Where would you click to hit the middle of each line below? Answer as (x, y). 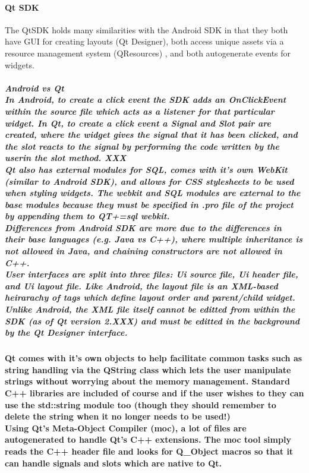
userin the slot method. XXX (66, 158)
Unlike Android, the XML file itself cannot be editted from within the (150, 309)
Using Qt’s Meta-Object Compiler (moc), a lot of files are (126, 428)
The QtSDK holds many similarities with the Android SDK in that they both (146, 29)
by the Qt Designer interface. (66, 332)
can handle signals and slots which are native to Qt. (113, 463)
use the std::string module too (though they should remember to (141, 404)
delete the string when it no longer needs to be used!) (118, 416)
